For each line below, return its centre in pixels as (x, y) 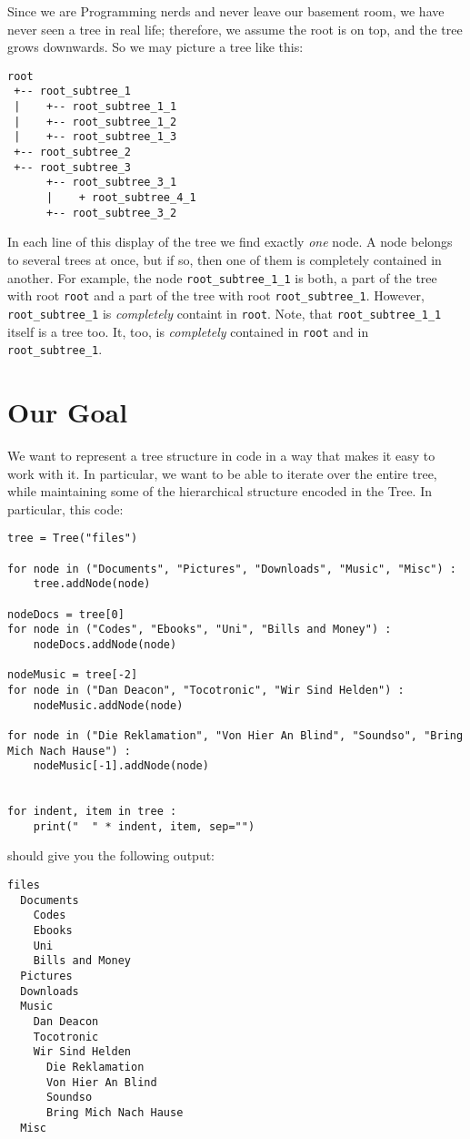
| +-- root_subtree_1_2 (95, 122)
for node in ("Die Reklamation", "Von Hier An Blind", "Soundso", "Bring (235, 735)
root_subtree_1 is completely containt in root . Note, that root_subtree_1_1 (225, 313)
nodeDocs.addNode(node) (105, 644)
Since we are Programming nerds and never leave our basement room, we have (226, 11)
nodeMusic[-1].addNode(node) (121, 766)
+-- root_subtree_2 (73, 153)
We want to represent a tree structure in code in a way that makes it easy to (221, 455)
